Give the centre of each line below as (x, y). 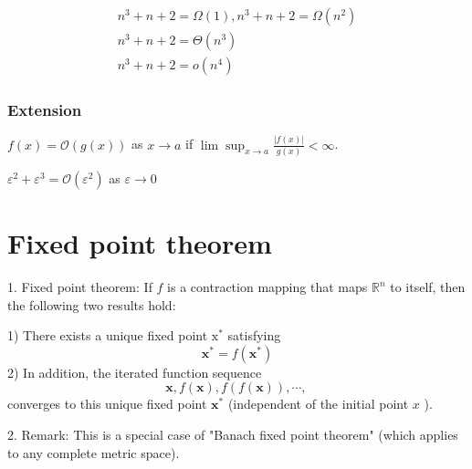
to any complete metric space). (94, 452)
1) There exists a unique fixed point (108, 335)
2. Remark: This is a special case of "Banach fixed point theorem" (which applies (233, 435)
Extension (45, 110)
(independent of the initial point (318, 404)
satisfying (254, 335)
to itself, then (428, 287)
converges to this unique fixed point (107, 404)
